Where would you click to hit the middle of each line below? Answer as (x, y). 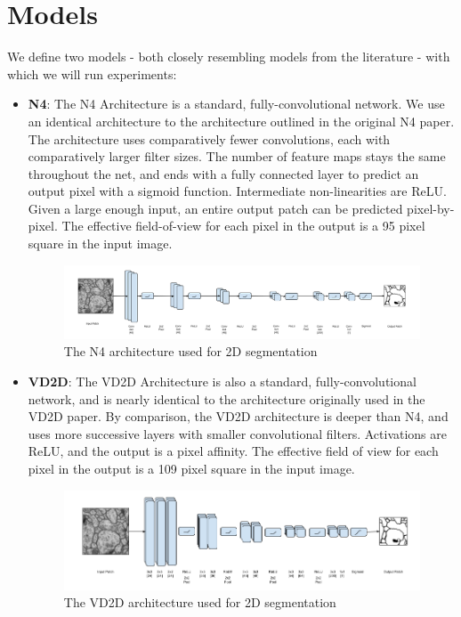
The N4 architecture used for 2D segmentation (190, 351)
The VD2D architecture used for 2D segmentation (200, 602)
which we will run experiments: (92, 73)
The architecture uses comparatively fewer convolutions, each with (209, 138)
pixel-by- (431, 208)
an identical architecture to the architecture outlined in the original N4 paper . (241, 121)
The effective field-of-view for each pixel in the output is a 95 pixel (243, 226)
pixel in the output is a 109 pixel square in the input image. (191, 469)
